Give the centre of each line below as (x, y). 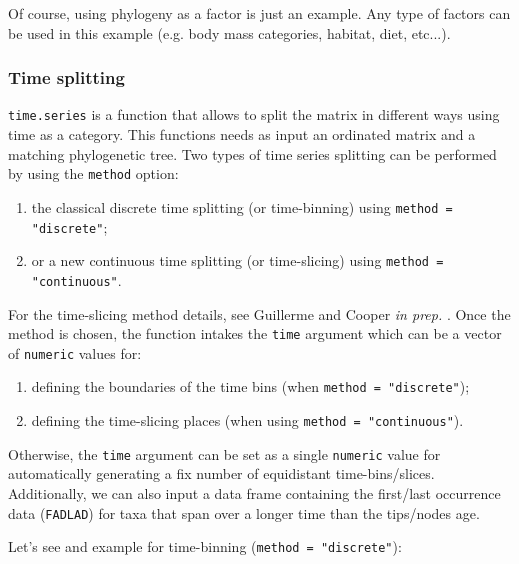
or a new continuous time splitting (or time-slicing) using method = (237, 260)
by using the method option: (93, 173)
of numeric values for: (75, 352)
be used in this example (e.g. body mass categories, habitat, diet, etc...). (229, 32)
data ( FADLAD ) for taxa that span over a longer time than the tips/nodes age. (244, 512)
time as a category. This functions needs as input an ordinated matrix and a (242, 134)
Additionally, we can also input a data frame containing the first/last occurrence (254, 493)
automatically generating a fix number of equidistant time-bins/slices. (221, 473)
